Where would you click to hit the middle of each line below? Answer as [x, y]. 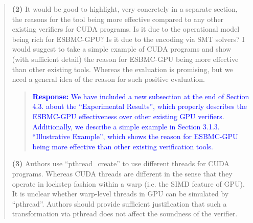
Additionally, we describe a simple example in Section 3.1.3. [126, 126]
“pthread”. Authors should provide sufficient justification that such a [119, 203]
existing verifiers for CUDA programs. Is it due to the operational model [126, 29]
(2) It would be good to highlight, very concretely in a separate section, [125, 9]
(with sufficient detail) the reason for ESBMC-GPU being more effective [125, 59]
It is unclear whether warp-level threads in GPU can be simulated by [120, 194]
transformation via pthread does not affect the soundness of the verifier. [125, 214]
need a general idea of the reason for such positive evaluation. [108, 79]
